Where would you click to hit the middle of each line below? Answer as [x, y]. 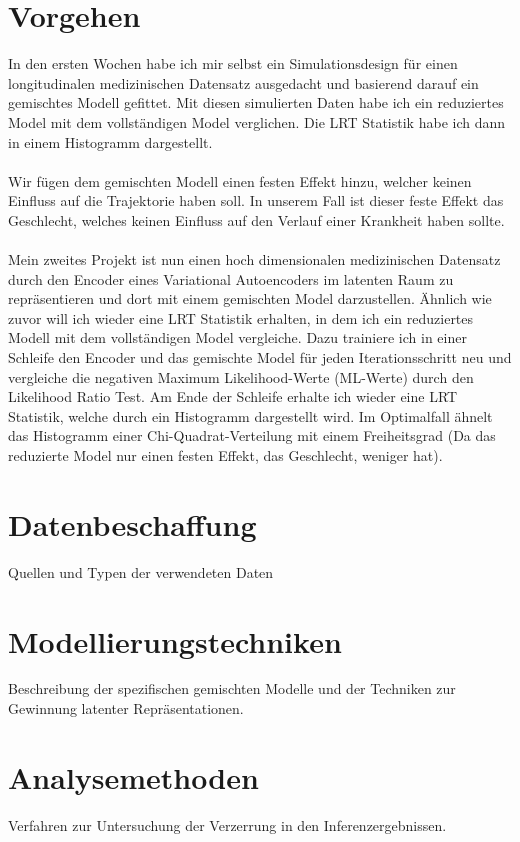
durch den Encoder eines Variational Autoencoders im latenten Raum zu [231, 278]
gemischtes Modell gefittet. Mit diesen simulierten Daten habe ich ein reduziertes [256, 102]
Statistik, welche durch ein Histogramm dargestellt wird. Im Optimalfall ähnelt [250, 415]
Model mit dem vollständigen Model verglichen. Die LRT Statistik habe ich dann [257, 121]
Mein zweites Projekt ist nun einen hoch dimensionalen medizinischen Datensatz [254, 259]
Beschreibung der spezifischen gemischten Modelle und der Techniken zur [232, 688]
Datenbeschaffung [132, 523]
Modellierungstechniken [175, 640]
